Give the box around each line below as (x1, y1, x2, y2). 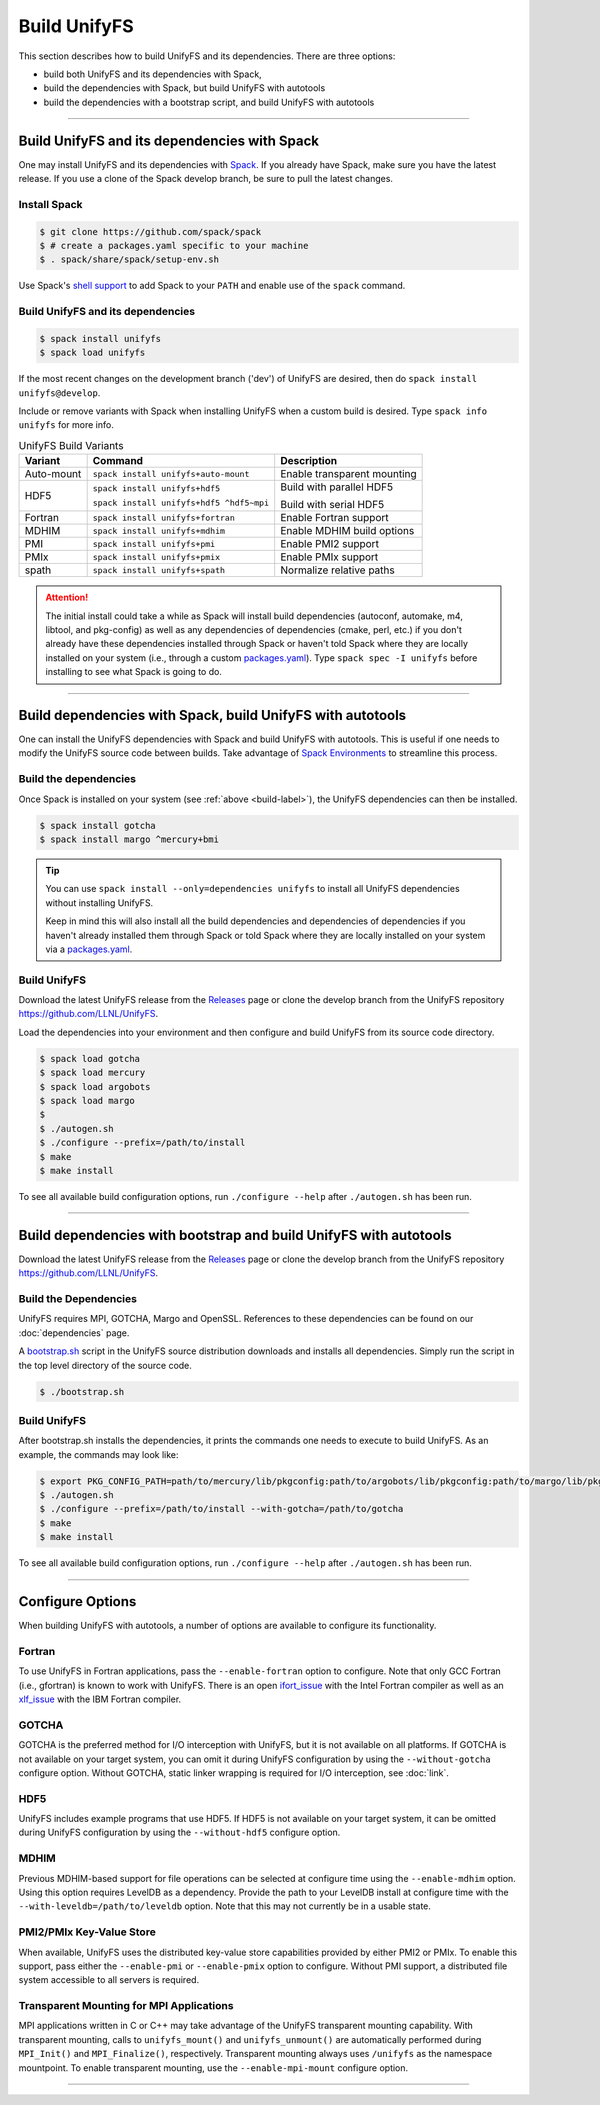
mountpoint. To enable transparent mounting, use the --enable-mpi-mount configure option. (18, 2061, 409, 2074)
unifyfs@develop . (18, 386, 101, 399)
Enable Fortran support (280, 511, 389, 525)
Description (280, 454, 338, 468)
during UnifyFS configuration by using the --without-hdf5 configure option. (18, 1826, 341, 1839)
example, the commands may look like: (18, 1448, 179, 1460)
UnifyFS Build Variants (18, 439, 124, 452)
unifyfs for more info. (18, 419, 114, 431)
